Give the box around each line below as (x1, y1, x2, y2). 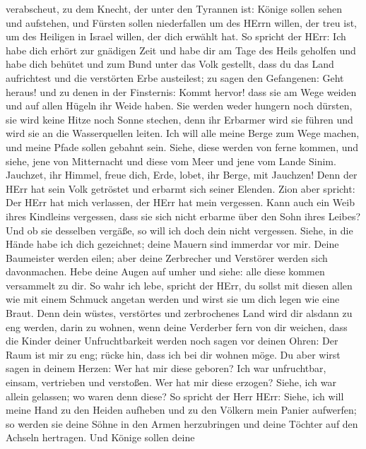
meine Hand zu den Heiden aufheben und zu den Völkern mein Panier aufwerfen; (6, 402, 357, 417)
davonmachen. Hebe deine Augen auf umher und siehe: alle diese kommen (6, 264, 325, 279)
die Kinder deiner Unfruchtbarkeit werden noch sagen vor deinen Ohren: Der (6, 333, 338, 348)
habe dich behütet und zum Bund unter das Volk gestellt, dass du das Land (6, 56, 334, 71)
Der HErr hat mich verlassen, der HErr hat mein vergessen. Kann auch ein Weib (6, 195, 355, 210)
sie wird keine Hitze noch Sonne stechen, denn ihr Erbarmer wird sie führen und (6, 112, 353, 126)
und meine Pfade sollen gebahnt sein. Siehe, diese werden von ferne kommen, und (6, 139, 359, 154)
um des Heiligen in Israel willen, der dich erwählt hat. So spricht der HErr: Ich (6, 29, 346, 44)
